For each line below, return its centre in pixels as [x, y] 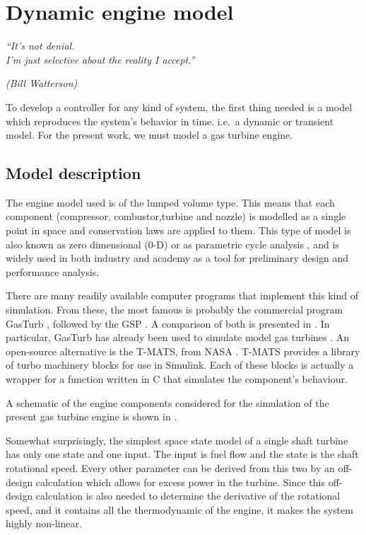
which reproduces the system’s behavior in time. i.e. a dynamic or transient [170, 121]
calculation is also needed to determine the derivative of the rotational [188, 496]
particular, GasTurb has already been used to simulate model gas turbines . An [178, 337]
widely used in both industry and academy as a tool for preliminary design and [177, 258]
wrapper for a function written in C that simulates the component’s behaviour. [177, 379]
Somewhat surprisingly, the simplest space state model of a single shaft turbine [177, 440]
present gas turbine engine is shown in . [91, 416]
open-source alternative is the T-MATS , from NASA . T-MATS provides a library [183, 351]
